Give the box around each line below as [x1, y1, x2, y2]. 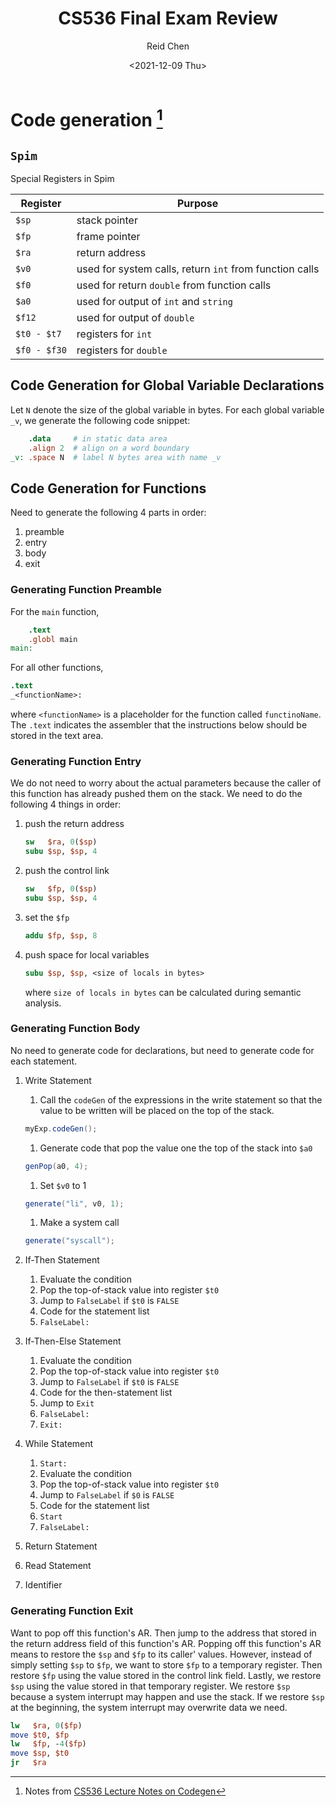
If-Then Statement [24, 1254, 100, 1266]
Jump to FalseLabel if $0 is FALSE [39, 1489, 175, 1501]
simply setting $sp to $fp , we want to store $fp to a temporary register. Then [10, 1658, 323, 1671]
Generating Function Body [10, 1022, 141, 1036]
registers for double [76, 343, 168, 357]
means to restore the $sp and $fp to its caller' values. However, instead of [10, 1648, 313, 1660]
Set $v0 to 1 [39, 1179, 87, 1191]
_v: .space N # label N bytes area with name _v [10, 452, 222, 462]
